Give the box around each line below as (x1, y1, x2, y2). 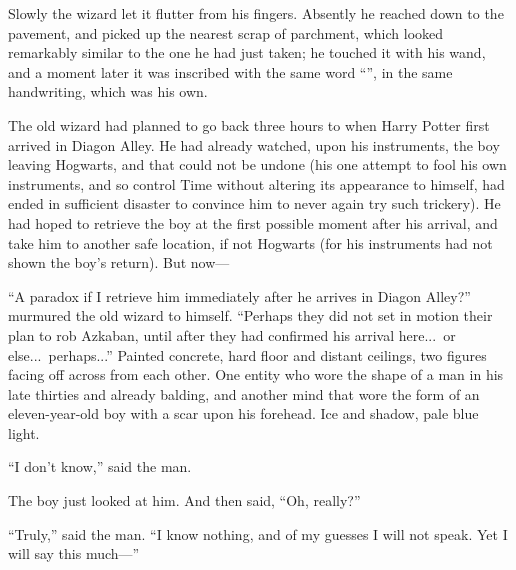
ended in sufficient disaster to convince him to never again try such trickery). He (8, 193, 501, 214)
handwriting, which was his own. (8, 81, 208, 102)
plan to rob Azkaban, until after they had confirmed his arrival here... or (8, 324, 456, 345)
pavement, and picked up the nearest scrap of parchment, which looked (8, 22, 444, 43)
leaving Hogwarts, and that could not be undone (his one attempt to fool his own (8, 154, 507, 175)
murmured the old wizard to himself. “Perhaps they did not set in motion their (8, 305, 493, 326)
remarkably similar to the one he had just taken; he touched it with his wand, (8, 42, 486, 63)
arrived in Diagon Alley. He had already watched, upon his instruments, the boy (8, 134, 500, 155)
